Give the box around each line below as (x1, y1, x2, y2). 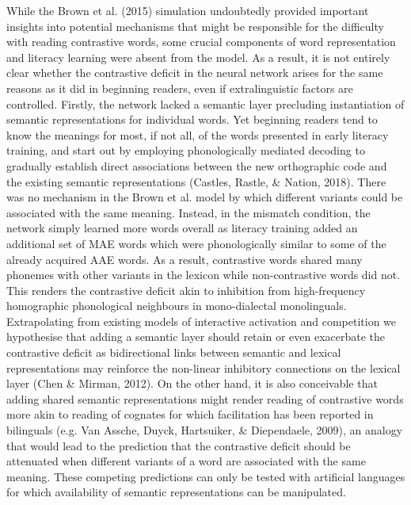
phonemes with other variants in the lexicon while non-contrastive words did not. (6, 266, 401, 283)
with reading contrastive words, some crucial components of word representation (6, 33, 396, 50)
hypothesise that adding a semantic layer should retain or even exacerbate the (6, 328, 386, 345)
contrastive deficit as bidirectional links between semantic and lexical (6, 344, 341, 361)
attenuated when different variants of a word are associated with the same (6, 453, 366, 469)
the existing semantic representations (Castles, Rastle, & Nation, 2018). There (6, 173, 386, 189)
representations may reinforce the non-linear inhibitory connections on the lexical (6, 359, 401, 376)
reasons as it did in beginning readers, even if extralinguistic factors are (6, 79, 353, 96)
